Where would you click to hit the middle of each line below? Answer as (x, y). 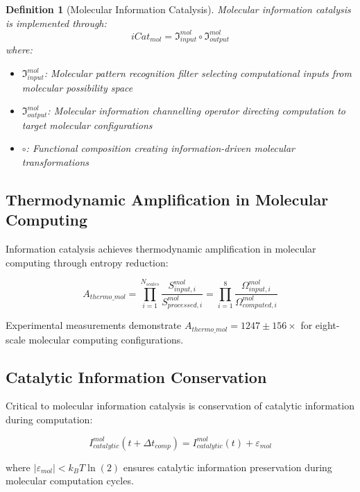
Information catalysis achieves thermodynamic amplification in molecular (161, 249)
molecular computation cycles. (70, 481)
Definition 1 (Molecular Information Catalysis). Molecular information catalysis (178, 9)
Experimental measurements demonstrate (94, 325)
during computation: (49, 419)
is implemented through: (56, 23)
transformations (55, 161)
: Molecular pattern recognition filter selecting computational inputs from (198, 73)
